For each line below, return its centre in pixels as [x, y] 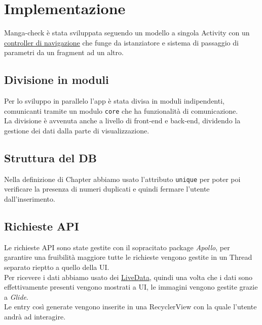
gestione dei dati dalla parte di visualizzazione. [77, 130]
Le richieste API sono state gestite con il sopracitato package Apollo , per [117, 247]
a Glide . [16, 296]
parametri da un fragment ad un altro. [64, 52]
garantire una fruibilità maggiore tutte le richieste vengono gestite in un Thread [128, 257]
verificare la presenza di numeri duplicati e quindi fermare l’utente [107, 189]
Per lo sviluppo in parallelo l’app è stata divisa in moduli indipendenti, [114, 101]
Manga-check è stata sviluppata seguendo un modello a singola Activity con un [127, 33]
